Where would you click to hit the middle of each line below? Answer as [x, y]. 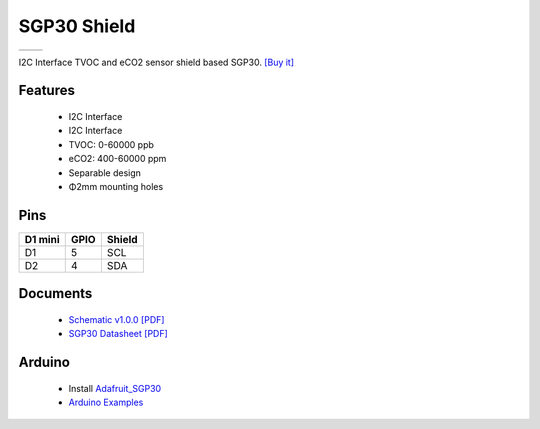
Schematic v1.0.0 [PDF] [116, 319]
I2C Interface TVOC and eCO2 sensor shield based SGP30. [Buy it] [156, 62]
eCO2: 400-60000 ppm [117, 159]
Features [46, 90]
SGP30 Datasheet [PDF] [118, 334]
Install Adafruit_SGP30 [115, 388]
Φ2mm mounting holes [116, 186]
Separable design [105, 172]
